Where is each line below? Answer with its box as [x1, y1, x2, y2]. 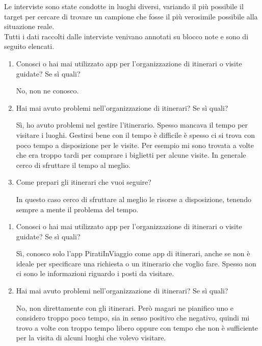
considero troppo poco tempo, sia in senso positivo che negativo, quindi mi [16, 312, 250, 323]
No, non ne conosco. [16, 85, 79, 96]
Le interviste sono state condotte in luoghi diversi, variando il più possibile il [4, 1, 244, 11]
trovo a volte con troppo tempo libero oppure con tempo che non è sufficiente [16, 322, 258, 333]
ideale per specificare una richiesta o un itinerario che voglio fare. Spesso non [16, 258, 256, 268]
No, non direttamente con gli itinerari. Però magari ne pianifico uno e [16, 302, 234, 313]
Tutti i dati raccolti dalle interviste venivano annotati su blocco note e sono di [4, 31, 249, 41]
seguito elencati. [4, 41, 55, 52]
